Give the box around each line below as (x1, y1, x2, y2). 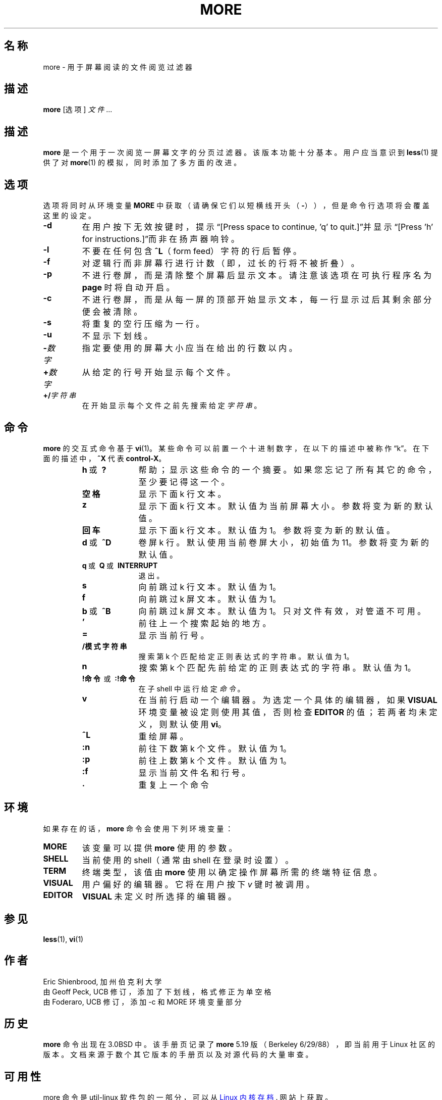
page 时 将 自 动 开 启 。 (82, 282, 175, 293)
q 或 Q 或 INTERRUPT (82, 561, 158, 570)
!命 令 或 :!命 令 (82, 674, 136, 683)
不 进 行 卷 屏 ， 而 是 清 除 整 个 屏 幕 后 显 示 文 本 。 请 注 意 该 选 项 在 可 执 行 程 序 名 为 (82, 270, 432, 281)
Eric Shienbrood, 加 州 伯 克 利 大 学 (43, 977, 162, 986)
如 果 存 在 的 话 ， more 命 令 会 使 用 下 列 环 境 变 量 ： (43, 824, 233, 833)
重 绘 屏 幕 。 (138, 731, 188, 741)
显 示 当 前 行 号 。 (138, 630, 209, 640)
